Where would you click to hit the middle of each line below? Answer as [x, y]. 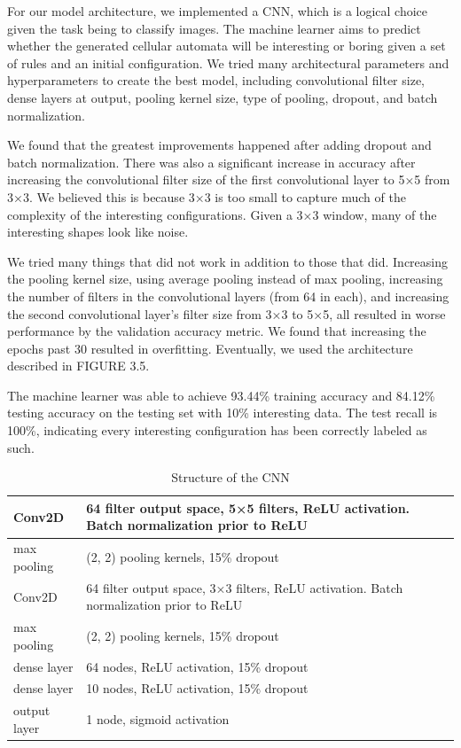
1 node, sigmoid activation [158, 719]
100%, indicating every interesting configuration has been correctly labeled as [217, 430]
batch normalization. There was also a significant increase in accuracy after [211, 162]
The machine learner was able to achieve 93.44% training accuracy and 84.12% [221, 395]
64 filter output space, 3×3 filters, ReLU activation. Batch [245, 587]
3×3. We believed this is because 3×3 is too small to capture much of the [207, 196]
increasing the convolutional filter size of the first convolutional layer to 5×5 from [229, 179]
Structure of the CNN [230, 477]
